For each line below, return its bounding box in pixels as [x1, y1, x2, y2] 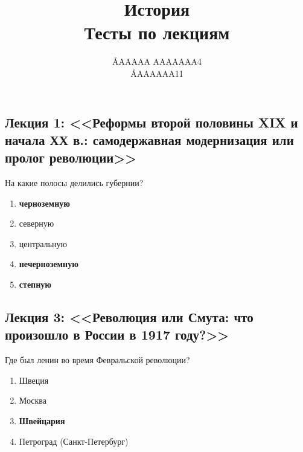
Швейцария [19, 415, 65, 427]
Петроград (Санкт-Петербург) [19, 434, 129, 447]
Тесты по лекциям [84, 20, 230, 45]
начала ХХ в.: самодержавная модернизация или [5, 130, 294, 149]
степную [19, 278, 51, 291]
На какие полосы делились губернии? [5, 176, 144, 189]
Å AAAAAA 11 [130, 66, 183, 79]
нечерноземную [19, 257, 78, 270]
